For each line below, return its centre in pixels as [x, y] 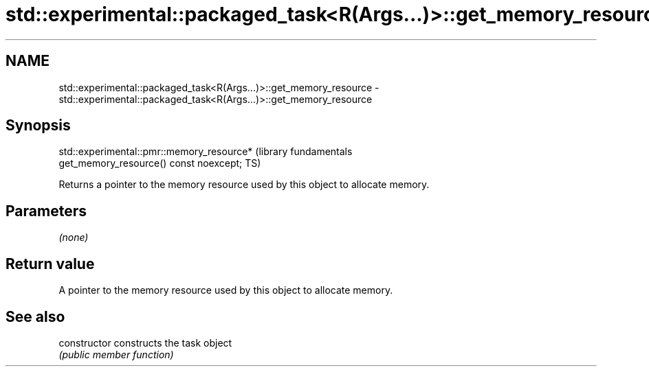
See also [35, 316]
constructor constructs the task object [145, 342]
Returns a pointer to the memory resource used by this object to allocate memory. [244, 185]
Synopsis [38, 126]
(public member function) [116, 354]
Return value [50, 264]
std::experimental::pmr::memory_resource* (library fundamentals [206, 152]
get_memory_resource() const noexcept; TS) [160, 163]
